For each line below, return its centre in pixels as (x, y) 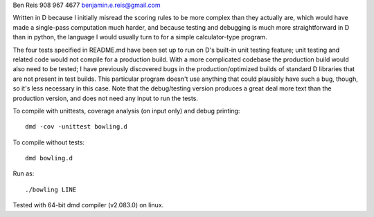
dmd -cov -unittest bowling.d (77, 127)
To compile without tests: (49, 142)
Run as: (24, 173)
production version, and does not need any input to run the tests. (106, 98)
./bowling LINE (51, 189)
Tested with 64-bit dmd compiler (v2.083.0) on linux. (88, 205)
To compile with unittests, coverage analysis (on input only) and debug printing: (126, 111)
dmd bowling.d (49, 158)
